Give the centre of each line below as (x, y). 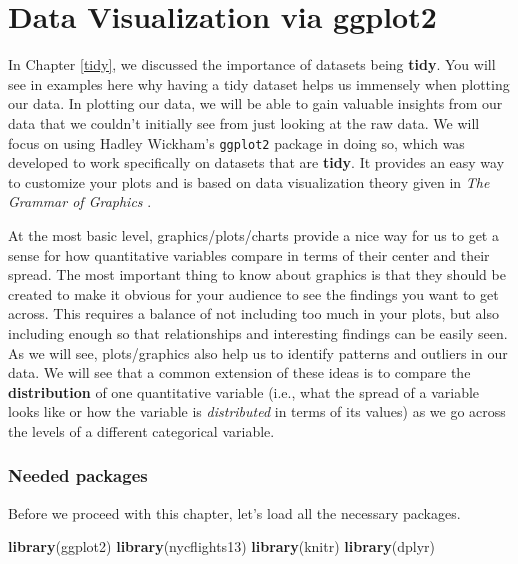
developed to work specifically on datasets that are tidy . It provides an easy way (256, 162)
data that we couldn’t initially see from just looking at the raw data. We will (244, 122)
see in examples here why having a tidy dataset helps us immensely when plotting (259, 83)
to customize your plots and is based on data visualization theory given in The (249, 181)
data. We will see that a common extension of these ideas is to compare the (239, 372)
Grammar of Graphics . (80, 201)
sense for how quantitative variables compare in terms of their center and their (249, 254)
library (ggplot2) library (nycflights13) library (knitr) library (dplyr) (222, 546)
